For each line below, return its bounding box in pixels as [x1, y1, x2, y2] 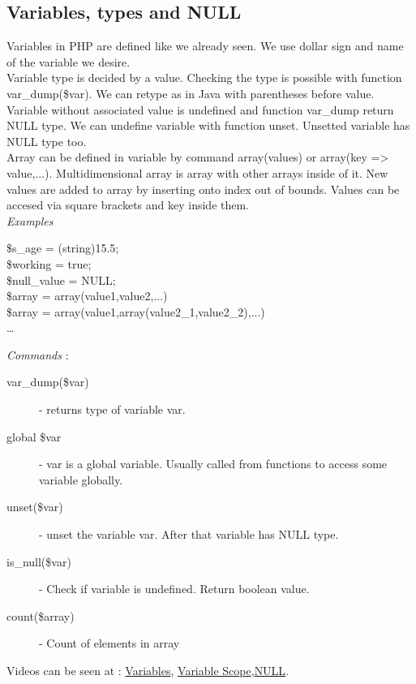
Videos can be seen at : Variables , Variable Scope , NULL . [6, 662, 289, 679]
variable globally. [39, 471, 123, 488]
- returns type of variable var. [39, 401, 186, 418]
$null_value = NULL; [6, 271, 116, 288]
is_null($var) [6, 553, 71, 570]
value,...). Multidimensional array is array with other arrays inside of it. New [6, 164, 388, 181]
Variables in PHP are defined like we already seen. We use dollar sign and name [6, 37, 404, 54]
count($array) [6, 607, 75, 624]
